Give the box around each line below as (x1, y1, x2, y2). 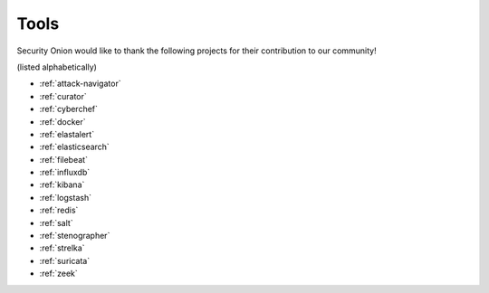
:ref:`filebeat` (39, 154, 88, 165)
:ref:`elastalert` (39, 128, 95, 139)
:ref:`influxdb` (39, 167, 91, 178)
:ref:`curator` (39, 90, 88, 101)
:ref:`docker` (39, 116, 86, 127)
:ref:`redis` (39, 204, 79, 216)
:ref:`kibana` (39, 179, 85, 190)
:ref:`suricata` (39, 255, 91, 266)
